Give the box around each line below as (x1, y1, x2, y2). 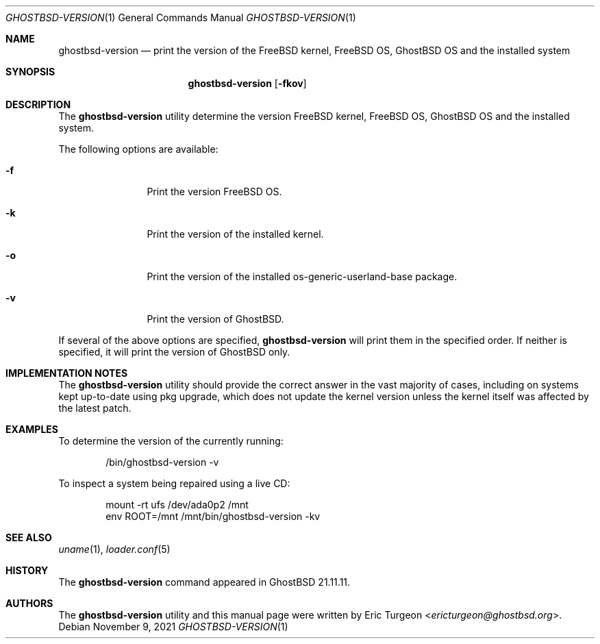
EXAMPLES (5, 423, 58, 435)
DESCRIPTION (5, 99, 71, 110)
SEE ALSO (5, 532, 52, 543)
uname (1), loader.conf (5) (58, 543, 171, 555)
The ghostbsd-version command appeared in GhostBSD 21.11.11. (58, 576, 351, 588)
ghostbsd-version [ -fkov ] (188, 77, 307, 89)
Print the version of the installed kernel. (147, 228, 324, 240)
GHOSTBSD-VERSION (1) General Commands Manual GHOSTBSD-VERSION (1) (5, 12, 356, 23)
